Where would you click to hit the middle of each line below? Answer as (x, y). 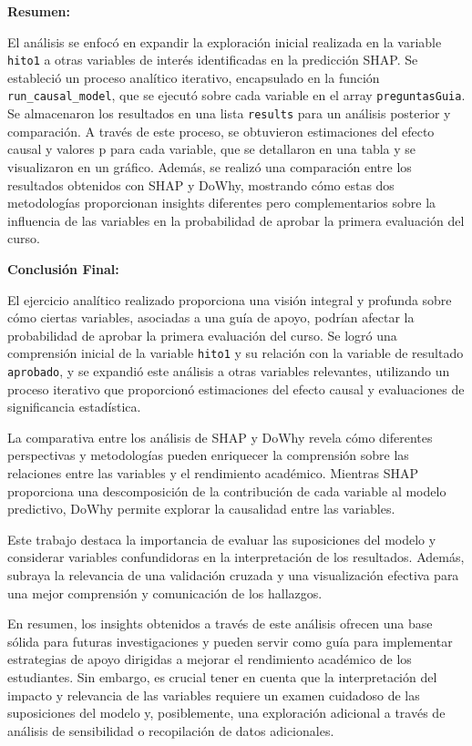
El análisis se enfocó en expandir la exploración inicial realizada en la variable (225, 41)
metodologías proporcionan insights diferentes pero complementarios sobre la (222, 203)
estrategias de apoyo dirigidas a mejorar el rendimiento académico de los (210, 659)
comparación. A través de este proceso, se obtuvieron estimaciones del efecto (221, 131)
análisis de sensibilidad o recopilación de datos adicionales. (171, 730)
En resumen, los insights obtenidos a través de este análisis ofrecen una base (220, 623)
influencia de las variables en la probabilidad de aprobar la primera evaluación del (236, 220)
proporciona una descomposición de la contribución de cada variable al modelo (227, 491)
